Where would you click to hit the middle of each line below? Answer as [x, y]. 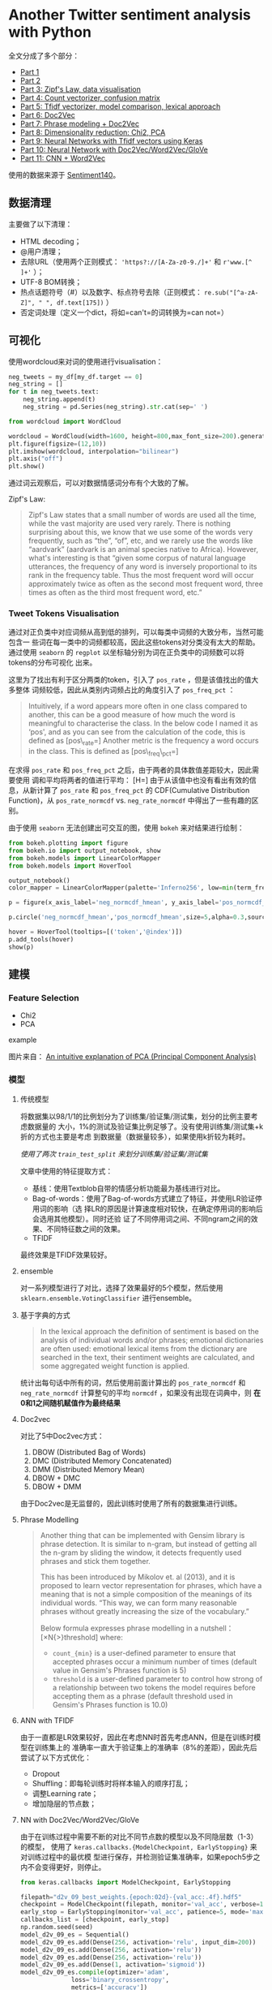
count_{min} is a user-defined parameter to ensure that [144, 1652]
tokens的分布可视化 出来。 [53, 662]
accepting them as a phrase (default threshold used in [142, 1696]
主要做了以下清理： [40, 224]
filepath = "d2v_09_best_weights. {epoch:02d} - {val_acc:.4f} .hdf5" [131, 1897]
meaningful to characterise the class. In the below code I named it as [143, 723]
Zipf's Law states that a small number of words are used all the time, [142, 515]
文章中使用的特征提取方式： [66, 1171]
